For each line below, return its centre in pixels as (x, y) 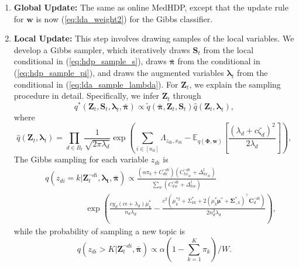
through (187, 96)
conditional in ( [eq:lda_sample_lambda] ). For (96, 84)
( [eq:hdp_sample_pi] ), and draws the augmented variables (119, 72)
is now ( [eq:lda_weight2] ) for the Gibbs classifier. (124, 18)
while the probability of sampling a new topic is (99, 231)
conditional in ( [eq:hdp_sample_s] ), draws (90, 61)
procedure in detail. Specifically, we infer (87, 96)
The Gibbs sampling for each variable (81, 159)
